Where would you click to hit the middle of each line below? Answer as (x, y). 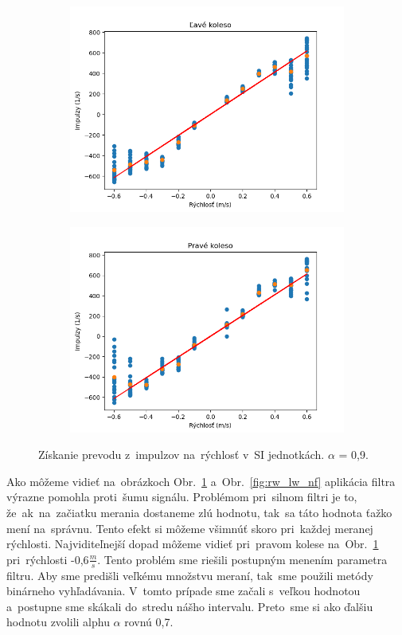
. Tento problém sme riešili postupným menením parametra (242, 559)
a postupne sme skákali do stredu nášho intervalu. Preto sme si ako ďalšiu (190, 606)
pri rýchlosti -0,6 (48, 559)
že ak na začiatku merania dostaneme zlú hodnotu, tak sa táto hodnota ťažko (199, 512)
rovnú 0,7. (149, 622)
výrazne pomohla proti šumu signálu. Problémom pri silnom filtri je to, (182, 497)
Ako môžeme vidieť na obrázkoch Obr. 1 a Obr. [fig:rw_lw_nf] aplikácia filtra (201, 481)
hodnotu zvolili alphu (58, 622)
